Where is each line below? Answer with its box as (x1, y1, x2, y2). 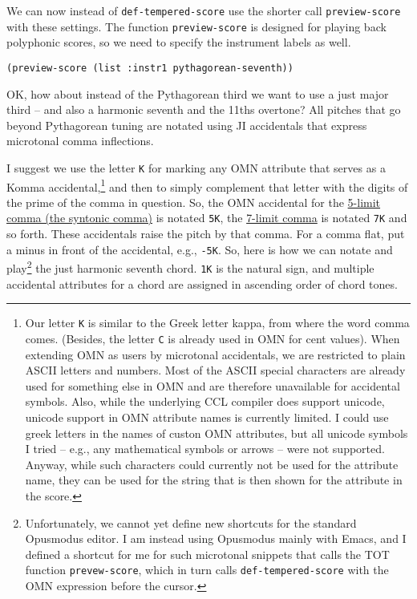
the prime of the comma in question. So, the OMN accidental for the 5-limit (6, 193, 381, 210)
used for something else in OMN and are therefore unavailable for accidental (25, 377, 400, 394)
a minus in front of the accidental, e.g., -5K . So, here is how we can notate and (6, 241, 393, 257)
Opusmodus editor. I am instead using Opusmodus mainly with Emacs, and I (25, 530, 407, 547)
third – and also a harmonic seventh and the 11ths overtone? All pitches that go (6, 101, 401, 118)
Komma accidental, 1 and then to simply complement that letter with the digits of (6, 176, 408, 195)
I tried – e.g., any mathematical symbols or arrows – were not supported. (25, 440, 385, 457)
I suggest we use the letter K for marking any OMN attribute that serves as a (6, 159, 386, 176)
